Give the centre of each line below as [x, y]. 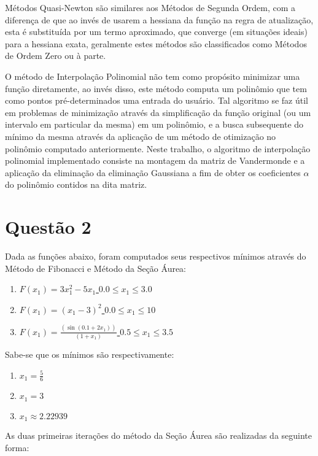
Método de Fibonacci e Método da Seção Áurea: [96, 268]
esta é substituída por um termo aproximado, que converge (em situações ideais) [156, 32]
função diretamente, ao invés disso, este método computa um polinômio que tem [156, 88]
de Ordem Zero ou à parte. [56, 56]
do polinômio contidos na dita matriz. [76, 184]
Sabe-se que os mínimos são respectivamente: [90, 354]
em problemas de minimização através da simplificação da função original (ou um [158, 112]
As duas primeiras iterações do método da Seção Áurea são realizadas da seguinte [159, 435]
